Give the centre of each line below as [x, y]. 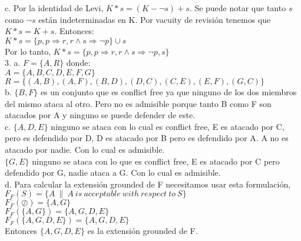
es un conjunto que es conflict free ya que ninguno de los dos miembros [168, 91]
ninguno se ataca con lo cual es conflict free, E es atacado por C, [168, 126]
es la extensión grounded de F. [143, 231]
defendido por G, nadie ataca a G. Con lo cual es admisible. [113, 173]
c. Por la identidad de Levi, [54, 8]
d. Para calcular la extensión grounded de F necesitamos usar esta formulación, [148, 184]
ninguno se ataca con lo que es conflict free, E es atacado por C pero [156, 161]
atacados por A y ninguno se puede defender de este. [100, 115]
